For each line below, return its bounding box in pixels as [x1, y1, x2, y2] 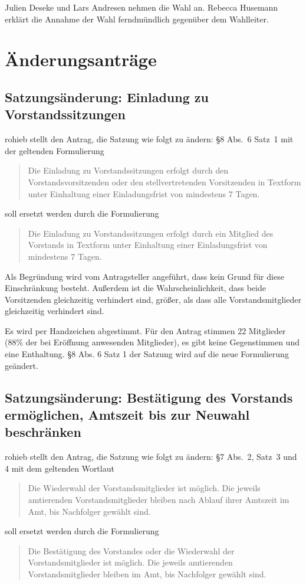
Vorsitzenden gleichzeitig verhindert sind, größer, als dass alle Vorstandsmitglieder [5, 293, 301, 305]
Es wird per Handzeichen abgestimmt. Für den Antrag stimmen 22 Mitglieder [5, 324, 286, 336]
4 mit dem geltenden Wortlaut [5, 462, 114, 474]
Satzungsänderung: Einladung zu [5, 87, 209, 106]
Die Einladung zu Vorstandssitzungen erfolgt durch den [28, 164, 229, 177]
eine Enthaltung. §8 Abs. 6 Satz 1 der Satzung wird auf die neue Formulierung [5, 348, 289, 360]
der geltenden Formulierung [5, 144, 104, 156]
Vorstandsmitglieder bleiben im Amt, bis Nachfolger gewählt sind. [28, 567, 266, 580]
